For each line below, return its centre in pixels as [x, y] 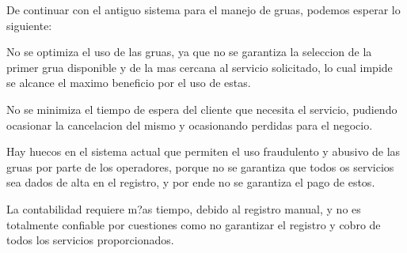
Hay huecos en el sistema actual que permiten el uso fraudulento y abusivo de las [203, 151]
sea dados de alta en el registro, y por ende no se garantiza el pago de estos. [191, 182]
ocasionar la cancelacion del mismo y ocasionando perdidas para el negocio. [190, 125]
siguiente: [29, 25]
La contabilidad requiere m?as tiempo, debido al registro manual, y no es [184, 208]
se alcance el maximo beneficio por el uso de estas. [129, 83]
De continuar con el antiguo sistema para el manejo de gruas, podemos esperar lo [203, 9]
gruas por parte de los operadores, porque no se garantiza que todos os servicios [200, 166]
